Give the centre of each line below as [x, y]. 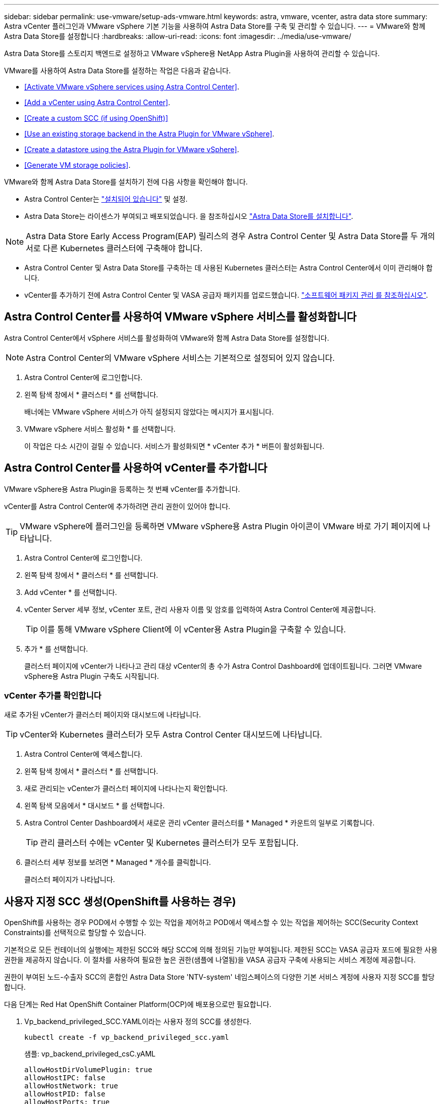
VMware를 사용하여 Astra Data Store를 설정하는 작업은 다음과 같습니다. [118, 71]
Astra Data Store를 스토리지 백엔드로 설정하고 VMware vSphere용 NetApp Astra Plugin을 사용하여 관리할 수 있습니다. [192, 53]
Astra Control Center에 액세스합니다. [83, 754]
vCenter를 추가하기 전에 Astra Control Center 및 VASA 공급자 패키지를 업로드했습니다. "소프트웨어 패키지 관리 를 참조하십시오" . [226, 295]
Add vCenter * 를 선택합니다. [71, 592]
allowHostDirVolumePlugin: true [88, 1070]
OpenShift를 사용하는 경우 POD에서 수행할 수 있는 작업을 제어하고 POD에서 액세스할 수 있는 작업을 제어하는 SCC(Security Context [211, 923]
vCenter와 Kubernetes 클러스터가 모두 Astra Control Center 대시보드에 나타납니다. [171, 735]
